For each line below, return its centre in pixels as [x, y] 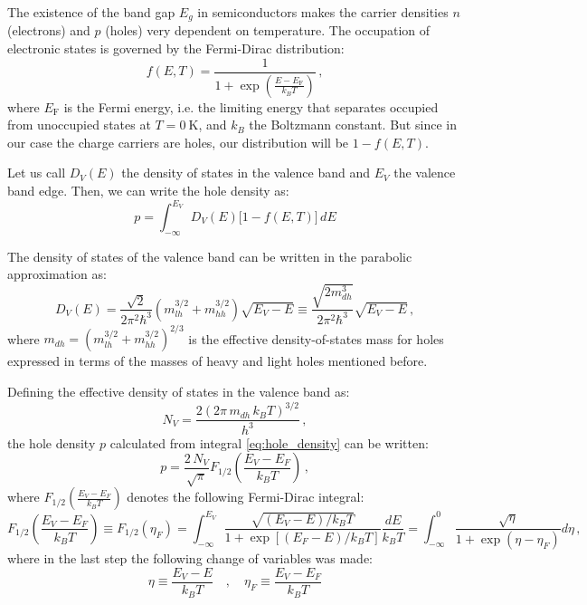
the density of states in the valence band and [246, 173]
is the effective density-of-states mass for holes [316, 338]
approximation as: [57, 274]
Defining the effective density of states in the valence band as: [179, 392]
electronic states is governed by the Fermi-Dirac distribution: [176, 48]
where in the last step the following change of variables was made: [190, 558]
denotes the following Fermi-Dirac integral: [246, 497]
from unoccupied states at [79, 125]
